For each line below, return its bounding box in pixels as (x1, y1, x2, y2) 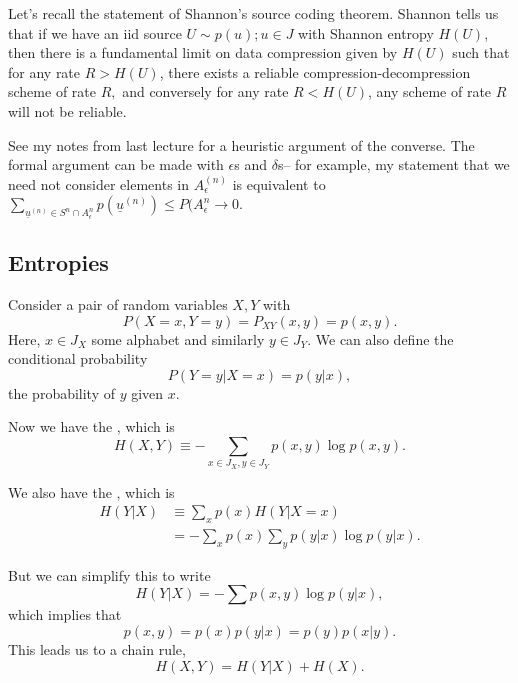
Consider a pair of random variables (8, 293, 228, 314)
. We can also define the (307, 328, 454, 349)
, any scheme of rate (368, 81, 492, 102)
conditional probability (8, 348, 148, 369)
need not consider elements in (8, 173, 190, 194)
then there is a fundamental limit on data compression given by (8, 42, 398, 63)
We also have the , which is (8, 481, 175, 502)
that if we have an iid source (8, 22, 182, 43)
